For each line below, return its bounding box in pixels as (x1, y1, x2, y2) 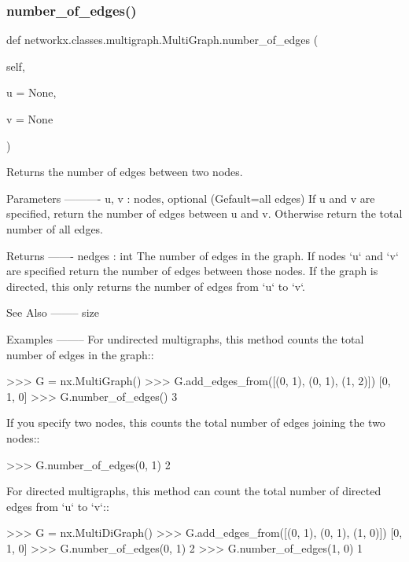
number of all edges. (6, 220, 104, 237)
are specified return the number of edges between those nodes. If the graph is (6, 263, 378, 279)
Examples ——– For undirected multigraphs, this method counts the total (6, 330, 364, 347)
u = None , (6, 84, 57, 101)
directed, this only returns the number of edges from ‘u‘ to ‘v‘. (6, 277, 306, 294)
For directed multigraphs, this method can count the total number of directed (6, 483, 381, 499)
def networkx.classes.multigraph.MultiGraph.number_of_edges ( (6, 31, 319, 48)
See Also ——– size (6, 304, 99, 321)
